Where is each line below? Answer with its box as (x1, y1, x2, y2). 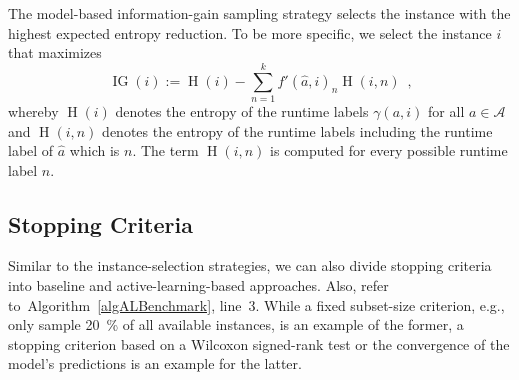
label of (8, 140, 54, 161)
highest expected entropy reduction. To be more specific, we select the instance (8, 22, 492, 43)
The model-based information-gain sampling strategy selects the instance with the (8, 3, 511, 23)
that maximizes (8, 42, 102, 63)
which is (69, 140, 120, 161)
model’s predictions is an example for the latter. (8, 353, 302, 374)
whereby (8, 100, 59, 121)
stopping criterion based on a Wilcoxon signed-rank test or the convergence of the (8, 333, 510, 354)
